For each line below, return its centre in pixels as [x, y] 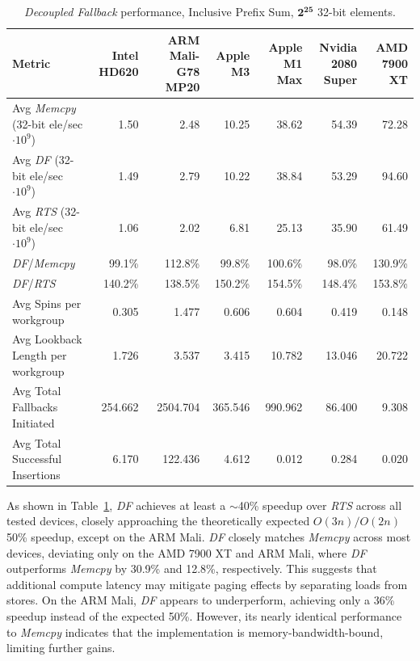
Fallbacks [35, 407]
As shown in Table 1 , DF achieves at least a [116, 505]
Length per [40, 355]
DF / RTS [34, 283]
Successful [37, 459]
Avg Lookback [47, 339]
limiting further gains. [61, 648]
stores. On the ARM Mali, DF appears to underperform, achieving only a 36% [201, 600]
